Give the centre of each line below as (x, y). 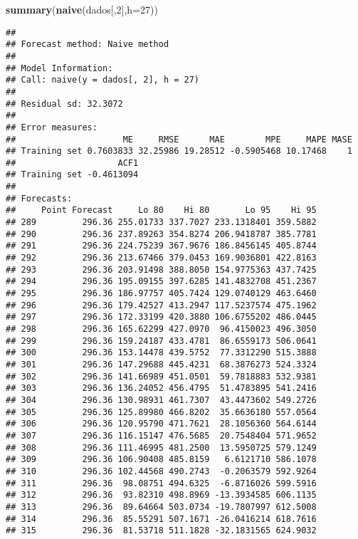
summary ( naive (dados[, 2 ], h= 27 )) (82, 9)
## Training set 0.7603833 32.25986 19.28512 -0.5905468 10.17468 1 (179, 151)
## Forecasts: (39, 198)
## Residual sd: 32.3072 (64, 104)
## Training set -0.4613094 (72, 175)
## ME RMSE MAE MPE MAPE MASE (179, 139)
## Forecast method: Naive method (88, 45)
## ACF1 (72, 163)
